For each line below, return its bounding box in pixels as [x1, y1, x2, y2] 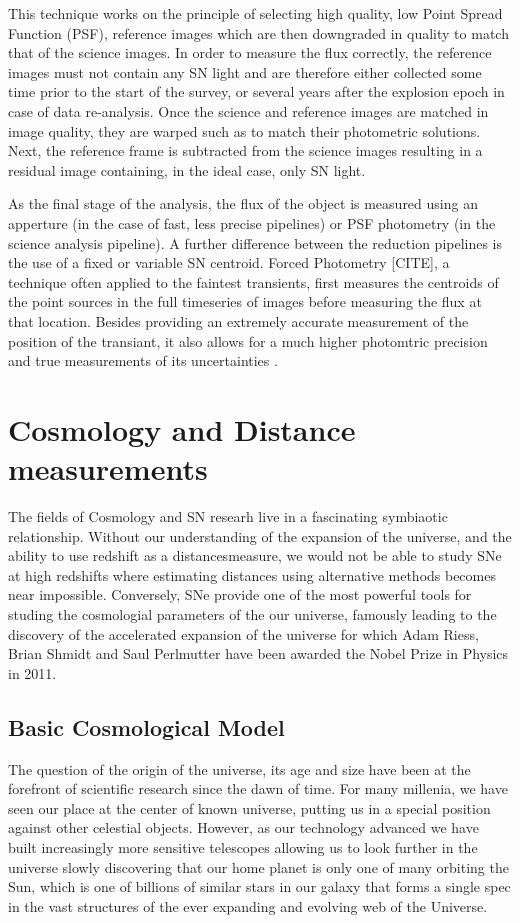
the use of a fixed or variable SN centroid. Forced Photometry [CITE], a [8, 252, 450, 273]
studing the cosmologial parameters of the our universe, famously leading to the [8, 603, 497, 624]
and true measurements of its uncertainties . [8, 350, 278, 371]
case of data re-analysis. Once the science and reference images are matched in [8, 100, 489, 121]
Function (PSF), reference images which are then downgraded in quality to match [8, 22, 509, 43]
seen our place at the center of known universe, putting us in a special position [8, 797, 491, 818]
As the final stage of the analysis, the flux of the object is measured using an [8, 193, 478, 214]
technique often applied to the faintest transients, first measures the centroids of [8, 271, 499, 292]
